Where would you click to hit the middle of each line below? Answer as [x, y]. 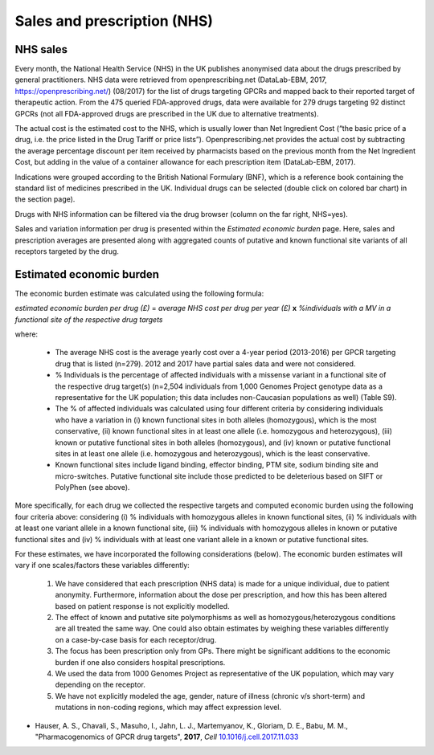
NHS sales [41, 49]
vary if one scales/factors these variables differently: [102, 565]
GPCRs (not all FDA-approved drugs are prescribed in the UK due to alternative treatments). [167, 113]
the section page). [45, 199]
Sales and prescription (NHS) [114, 21]
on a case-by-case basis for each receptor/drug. [136, 639]
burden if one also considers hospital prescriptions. [140, 662]
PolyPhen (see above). [92, 488]
